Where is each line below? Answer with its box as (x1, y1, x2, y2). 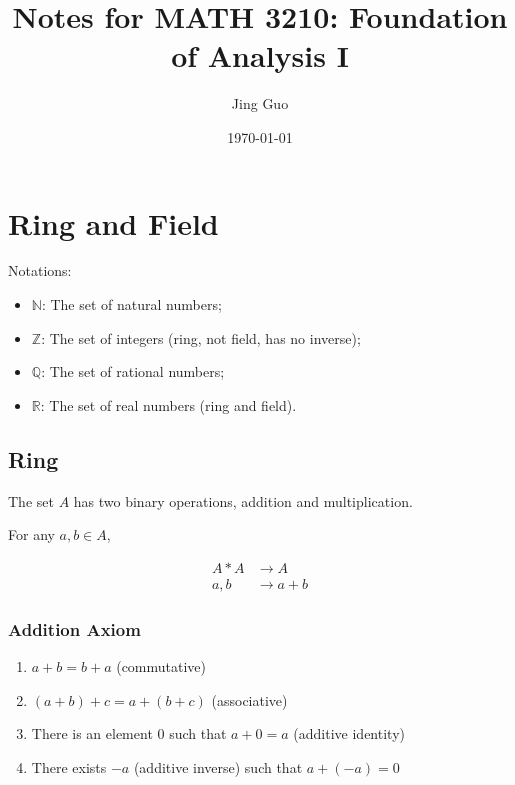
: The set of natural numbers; (41, 294, 222, 315)
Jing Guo (231, 93, 289, 114)
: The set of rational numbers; (41, 361, 225, 382)
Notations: (8, 260, 72, 281)
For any (8, 524, 55, 545)
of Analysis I (171, 35, 349, 76)
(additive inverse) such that (133, 756, 303, 777)
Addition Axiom (8, 616, 141, 641)
